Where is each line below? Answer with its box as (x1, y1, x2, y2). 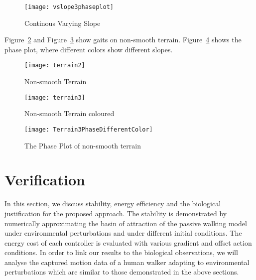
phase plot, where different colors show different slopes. (4, 44, 173, 54)
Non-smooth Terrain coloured (24, 108, 115, 119)
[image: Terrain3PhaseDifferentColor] (24, 126, 153, 133)
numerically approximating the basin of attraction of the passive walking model (4, 218, 247, 228)
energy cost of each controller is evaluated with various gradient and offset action (4, 237, 252, 248)
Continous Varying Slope (24, 17, 101, 28)
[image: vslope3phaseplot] (24, 3, 114, 10)
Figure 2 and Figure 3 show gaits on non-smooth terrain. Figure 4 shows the (4, 34, 242, 45)
